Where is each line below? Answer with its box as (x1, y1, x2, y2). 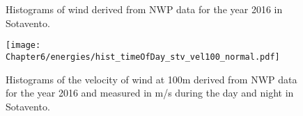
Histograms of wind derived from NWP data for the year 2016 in (6, 2, 283, 16)
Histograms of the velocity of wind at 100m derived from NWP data (6, 72, 297, 86)
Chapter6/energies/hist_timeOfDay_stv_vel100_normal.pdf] (6, 51, 280, 62)
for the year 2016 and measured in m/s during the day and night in (6, 85, 294, 100)
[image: (6, 40, 41, 51)
